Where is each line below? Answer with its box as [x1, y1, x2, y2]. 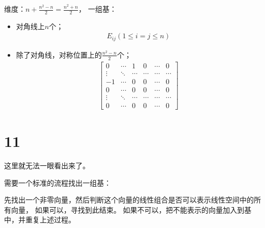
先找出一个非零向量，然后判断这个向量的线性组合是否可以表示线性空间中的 [4, 194, 254, 205]
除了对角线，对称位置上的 [16, 49, 102, 60]
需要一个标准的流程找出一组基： [4, 177, 111, 188]
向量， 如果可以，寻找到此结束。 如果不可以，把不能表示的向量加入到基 [11, 204, 252, 215]
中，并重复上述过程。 [4, 214, 75, 225]
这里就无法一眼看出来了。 [4, 160, 90, 171]
